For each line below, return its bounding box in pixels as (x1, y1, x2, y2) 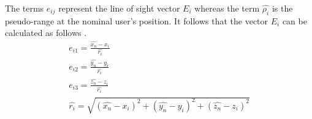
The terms (5, 2, 44, 14)
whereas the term (194, 2, 260, 14)
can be (282, 14, 307, 27)
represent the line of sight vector (58, 2, 180, 14)
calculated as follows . (5, 26, 87, 39)
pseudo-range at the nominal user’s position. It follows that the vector (5, 14, 268, 27)
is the (272, 2, 293, 14)
